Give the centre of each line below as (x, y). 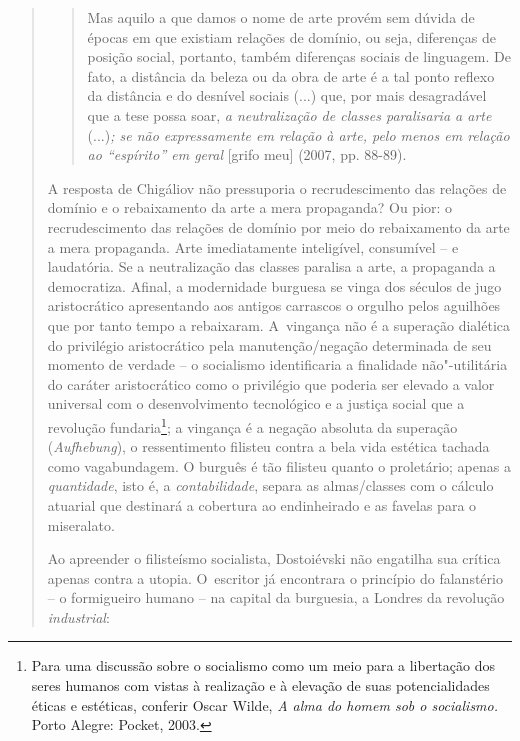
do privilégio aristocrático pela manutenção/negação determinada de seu (269, 344)
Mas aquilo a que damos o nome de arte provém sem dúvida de (281, 17)
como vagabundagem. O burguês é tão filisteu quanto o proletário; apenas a (279, 465)
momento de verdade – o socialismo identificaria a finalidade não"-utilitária (277, 364)
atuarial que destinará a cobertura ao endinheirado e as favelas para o (262, 504)
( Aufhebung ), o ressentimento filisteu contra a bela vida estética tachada (268, 446)
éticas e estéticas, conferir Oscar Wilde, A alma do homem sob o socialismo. (265, 704)
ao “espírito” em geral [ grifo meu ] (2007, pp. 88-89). (247, 154)
